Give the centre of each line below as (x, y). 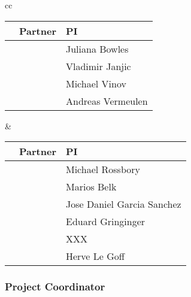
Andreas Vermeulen (107, 101)
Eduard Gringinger (105, 222)
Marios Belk (91, 187)
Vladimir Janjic (98, 66)
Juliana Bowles (97, 49)
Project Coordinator (55, 287)
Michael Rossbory (103, 169)
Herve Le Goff (95, 256)
